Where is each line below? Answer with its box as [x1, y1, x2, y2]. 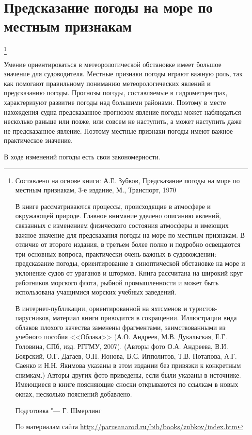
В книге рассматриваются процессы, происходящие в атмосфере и [15, 201, 211, 211]
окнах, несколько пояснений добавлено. [15, 389, 132, 399]
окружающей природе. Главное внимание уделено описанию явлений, [15, 210, 221, 221]
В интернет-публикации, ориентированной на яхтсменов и [15, 303, 187, 313]
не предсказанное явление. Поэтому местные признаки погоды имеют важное [4, 125, 233, 136]
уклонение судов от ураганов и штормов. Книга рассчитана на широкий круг [15, 267, 243, 278]
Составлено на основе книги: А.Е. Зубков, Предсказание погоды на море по [15, 175, 240, 185]
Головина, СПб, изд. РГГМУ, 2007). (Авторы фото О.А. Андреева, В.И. [15, 341, 228, 351]
